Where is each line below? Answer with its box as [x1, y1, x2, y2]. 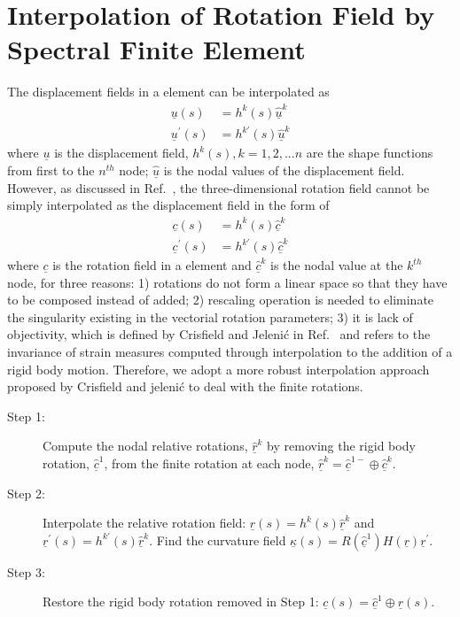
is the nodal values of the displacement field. [163, 161, 405, 179]
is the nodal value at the [269, 256, 403, 274]
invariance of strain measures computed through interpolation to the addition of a [7, 343, 453, 361]
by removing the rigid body [267, 436, 416, 455]
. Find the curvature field [149, 530, 286, 549]
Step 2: [7, 483, 45, 502]
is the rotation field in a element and [52, 256, 252, 274]
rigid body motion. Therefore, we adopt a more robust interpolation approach [7, 359, 430, 378]
